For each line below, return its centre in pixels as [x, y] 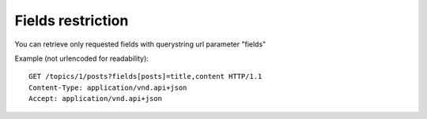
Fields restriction [72, 20]
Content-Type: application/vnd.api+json [108, 87]
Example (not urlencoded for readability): [82, 58]
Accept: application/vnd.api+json [95, 99]
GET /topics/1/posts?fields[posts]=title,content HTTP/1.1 [145, 76]
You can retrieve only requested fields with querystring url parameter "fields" [140, 44]
